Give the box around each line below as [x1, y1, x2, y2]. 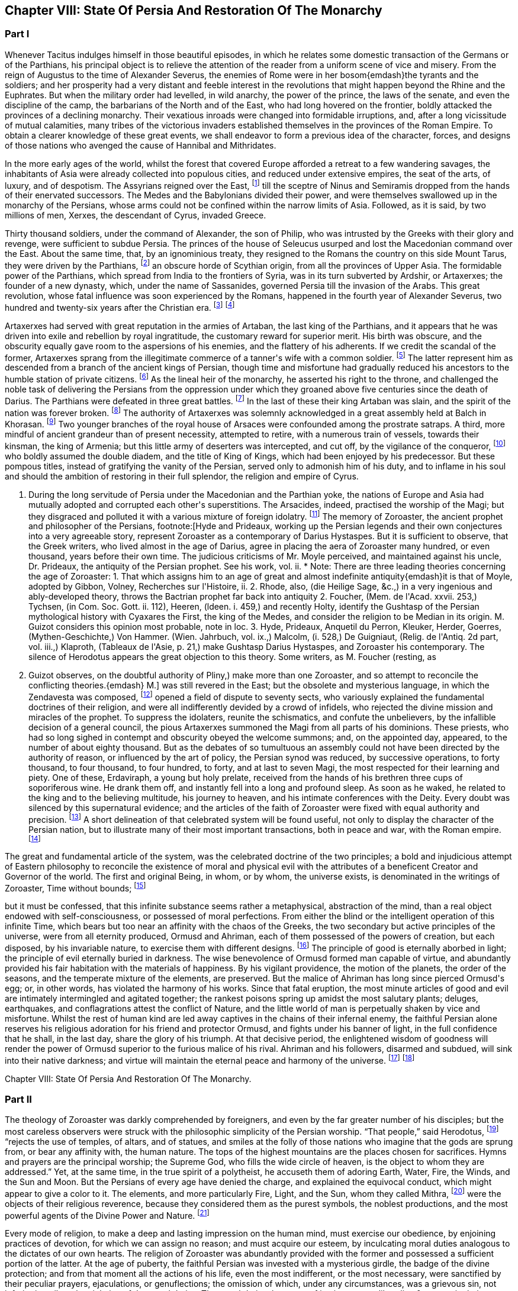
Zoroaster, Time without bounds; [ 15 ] [5, 881, 146, 893]
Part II [5, 1093, 32, 1106]
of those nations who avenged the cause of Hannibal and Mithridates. [5, 140, 276, 150]
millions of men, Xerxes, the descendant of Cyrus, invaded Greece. [5, 210, 266, 221]
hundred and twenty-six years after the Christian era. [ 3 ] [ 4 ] [5, 301, 235, 313]
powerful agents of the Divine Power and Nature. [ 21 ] [5, 1208, 210, 1221]
